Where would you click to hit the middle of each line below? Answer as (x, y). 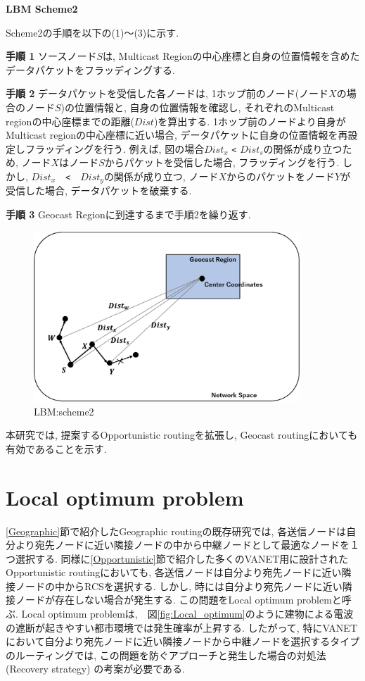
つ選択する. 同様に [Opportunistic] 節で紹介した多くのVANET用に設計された (177, 558)
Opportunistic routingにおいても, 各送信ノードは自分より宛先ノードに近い (174, 572)
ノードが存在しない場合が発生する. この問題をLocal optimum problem (173, 600)
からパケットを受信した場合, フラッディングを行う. (222, 162)
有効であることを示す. (56, 448)
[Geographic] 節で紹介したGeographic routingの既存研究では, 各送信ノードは (176, 531)
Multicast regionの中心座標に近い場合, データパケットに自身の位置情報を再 (177, 135)
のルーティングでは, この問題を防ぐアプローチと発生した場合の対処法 (166, 655)
